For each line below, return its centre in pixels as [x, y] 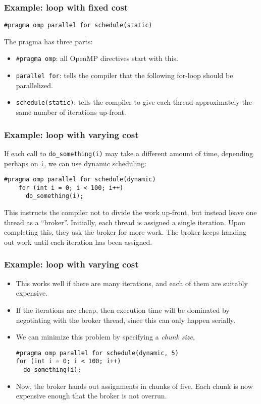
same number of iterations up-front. [71, 112]
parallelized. [34, 85]
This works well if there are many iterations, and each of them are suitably [132, 283]
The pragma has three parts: [48, 41]
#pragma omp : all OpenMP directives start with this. [97, 58]
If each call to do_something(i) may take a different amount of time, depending [129, 153]
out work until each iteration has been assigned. [78, 242]
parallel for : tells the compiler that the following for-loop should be [124, 75]
